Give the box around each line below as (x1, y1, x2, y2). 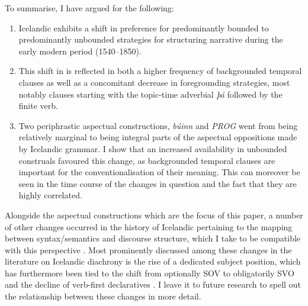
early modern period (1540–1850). (18, 44, 142, 57)
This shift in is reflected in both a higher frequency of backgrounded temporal (18, 65, 302, 77)
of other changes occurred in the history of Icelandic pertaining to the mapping (5, 220, 293, 233)
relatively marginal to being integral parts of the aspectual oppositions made (18, 131, 297, 143)
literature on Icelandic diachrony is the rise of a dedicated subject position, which (5, 255, 301, 268)
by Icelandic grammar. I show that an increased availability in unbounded (18, 142, 287, 154)
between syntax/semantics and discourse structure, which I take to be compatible (5, 232, 301, 244)
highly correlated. (18, 189, 82, 201)
